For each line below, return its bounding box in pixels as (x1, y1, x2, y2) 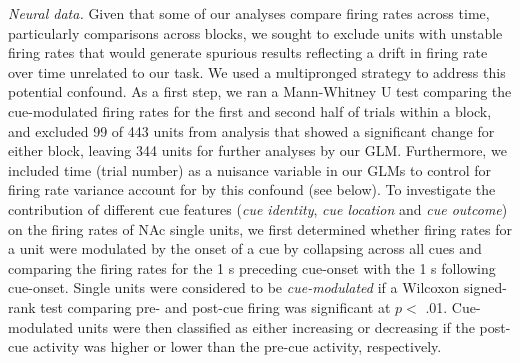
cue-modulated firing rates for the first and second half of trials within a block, (8, 100, 492, 121)
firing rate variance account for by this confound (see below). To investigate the (8, 179, 496, 200)
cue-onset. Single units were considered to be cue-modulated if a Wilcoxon (8, 277, 460, 298)
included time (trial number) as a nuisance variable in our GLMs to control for (8, 159, 491, 180)
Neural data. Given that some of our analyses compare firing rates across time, (8, 3, 490, 23)
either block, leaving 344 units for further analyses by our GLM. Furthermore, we (8, 140, 507, 161)
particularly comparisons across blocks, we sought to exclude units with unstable (8, 22, 503, 43)
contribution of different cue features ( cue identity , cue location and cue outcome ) (8, 198, 508, 219)
